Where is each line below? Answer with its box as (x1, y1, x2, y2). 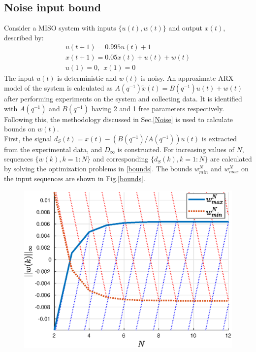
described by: (4, 32, 44, 42)
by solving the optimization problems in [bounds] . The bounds (4, 163, 192, 174)
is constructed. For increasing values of (117, 144, 234, 154)
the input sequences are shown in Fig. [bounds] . (4, 173, 145, 184)
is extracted (201, 133, 237, 143)
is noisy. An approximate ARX (140, 73, 234, 83)
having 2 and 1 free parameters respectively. (91, 103, 224, 113)
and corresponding (93, 154, 149, 164)
